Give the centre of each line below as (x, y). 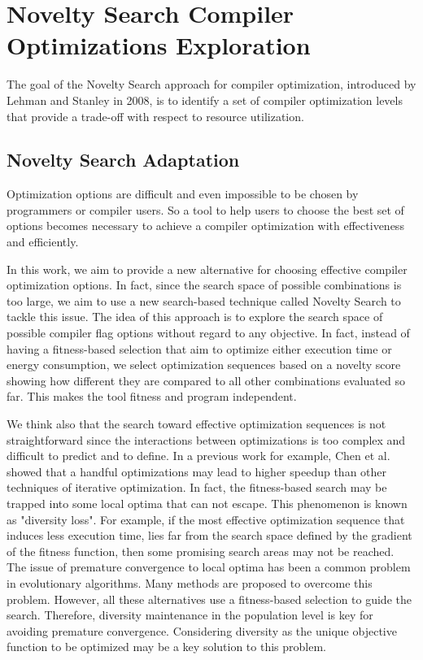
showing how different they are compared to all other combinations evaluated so (206, 380)
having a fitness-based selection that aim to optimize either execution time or (199, 348)
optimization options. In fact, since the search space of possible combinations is (204, 285)
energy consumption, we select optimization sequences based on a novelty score (204, 365)
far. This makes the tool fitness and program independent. (152, 396)
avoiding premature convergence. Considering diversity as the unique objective (202, 630)
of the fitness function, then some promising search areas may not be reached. (201, 551)
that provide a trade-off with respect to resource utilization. (155, 116)
